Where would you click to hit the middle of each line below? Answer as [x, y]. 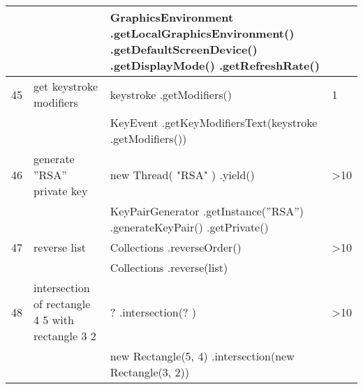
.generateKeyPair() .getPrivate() [189, 227]
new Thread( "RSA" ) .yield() [182, 175]
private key [61, 191]
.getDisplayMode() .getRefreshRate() [215, 65]
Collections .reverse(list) [169, 267]
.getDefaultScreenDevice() [184, 49]
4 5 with [54, 320]
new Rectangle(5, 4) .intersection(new [202, 356]
